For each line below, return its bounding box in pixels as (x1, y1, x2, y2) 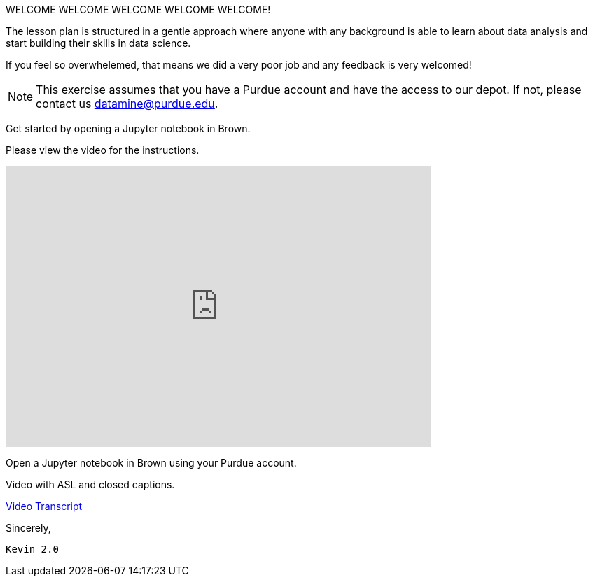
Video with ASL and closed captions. (6, 478, 175, 490)
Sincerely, (6, 522, 51, 534)
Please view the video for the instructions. (6, 144, 200, 156)
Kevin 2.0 (6, 544, 59, 555)
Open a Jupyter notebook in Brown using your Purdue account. (6, 457, 297, 469)
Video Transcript (6, 500, 83, 512)
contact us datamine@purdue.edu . (36, 97, 218, 111)
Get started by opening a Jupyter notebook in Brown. (6, 122, 251, 134)
